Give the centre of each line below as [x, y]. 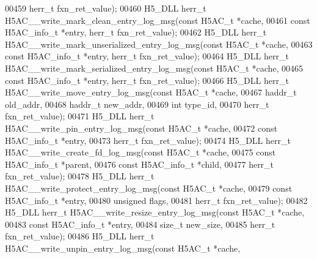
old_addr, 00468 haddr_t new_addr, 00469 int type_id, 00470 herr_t [137, 104]
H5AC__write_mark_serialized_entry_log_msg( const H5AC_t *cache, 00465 [154, 68]
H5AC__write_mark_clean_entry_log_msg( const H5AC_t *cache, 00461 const [158, 20]
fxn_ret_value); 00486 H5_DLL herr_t [80, 236]
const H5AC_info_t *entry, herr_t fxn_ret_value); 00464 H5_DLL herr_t [147, 56]
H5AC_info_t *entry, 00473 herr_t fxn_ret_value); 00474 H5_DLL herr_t [148, 140]
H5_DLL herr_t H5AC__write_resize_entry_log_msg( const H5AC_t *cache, [155, 212]
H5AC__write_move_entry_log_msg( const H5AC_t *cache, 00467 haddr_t [151, 92]
